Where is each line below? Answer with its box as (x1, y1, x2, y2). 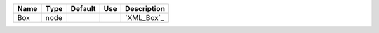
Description (125, 4, 165, 13)
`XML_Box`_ (125, 13, 164, 22)
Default (70, 4, 96, 13)
